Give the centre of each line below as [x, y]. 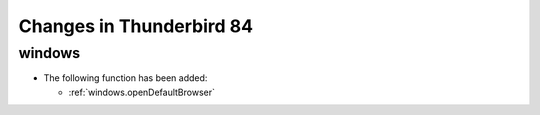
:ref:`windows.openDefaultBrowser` [141, 92]
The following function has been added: [125, 78]
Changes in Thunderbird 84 [136, 26]
